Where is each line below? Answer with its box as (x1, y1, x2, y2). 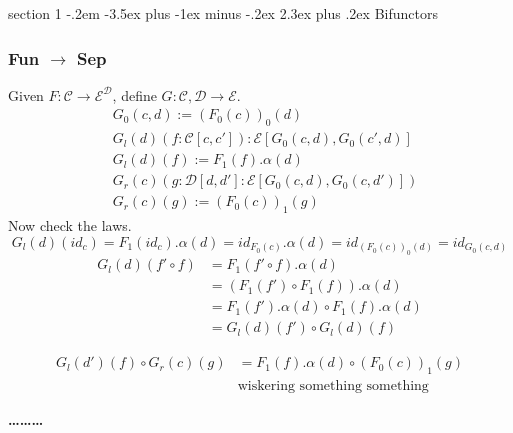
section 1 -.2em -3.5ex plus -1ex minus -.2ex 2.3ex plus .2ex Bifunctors (8, 3, 438, 23)
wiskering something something (237, 379, 429, 394)
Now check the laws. (8, 215, 132, 236)
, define (112, 84, 157, 105)
